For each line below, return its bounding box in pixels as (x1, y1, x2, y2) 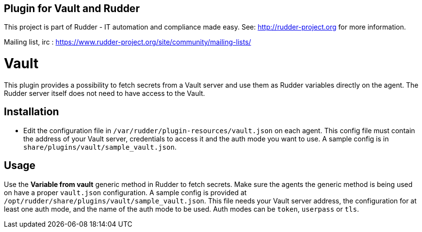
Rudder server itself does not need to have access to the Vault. (4, 89, 205, 97)
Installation (4, 106, 59, 118)
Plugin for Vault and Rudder (4, 2, 140, 15)
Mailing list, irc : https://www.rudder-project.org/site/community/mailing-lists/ (4, 38, 251, 46)
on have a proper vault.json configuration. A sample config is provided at (4, 188, 247, 197)
